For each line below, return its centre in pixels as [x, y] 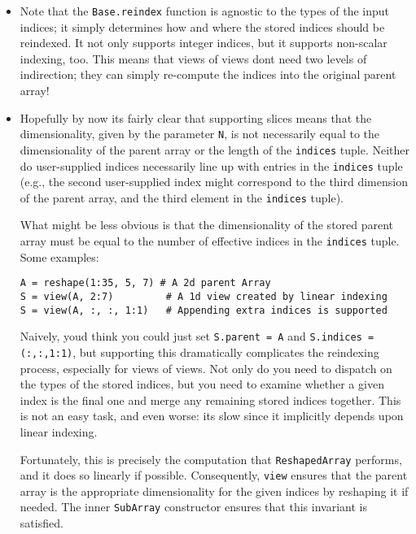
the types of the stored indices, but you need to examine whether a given [202, 384]
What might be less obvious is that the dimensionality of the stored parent [207, 225]
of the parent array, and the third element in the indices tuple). [182, 197]
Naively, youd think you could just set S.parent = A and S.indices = [197, 336]
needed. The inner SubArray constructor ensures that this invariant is [193, 507]
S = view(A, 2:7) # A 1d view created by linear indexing [204, 296]
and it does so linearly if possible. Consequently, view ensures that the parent [214, 475]
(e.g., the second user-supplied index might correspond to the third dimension [214, 182]
